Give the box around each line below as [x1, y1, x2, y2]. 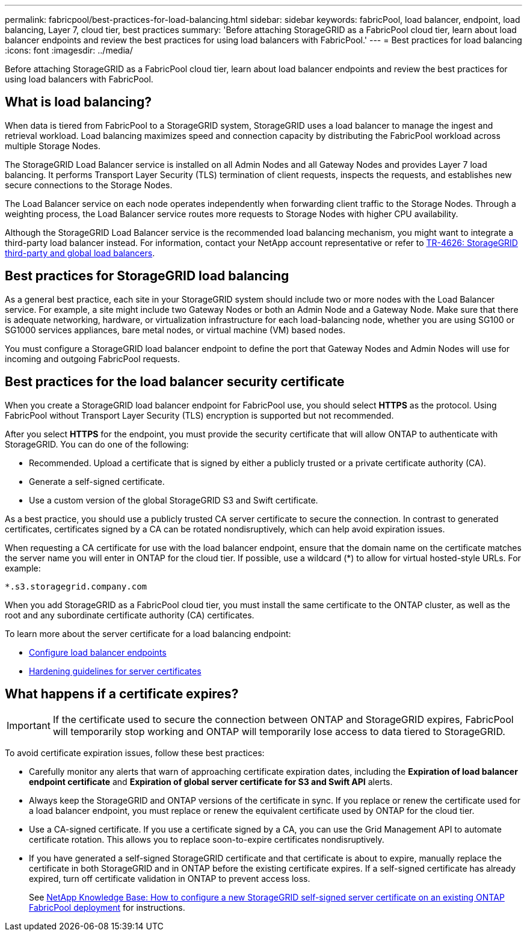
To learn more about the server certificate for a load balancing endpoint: [5, 628, 291, 639]
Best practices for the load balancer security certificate [5, 374, 345, 390]
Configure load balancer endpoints [29, 647, 167, 657]
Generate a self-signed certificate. [29, 476, 165, 487]
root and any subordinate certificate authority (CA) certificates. [5, 609, 254, 620]
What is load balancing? [5, 94, 152, 110]
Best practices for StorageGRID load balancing [5, 268, 289, 284]
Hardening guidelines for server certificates [29, 665, 202, 676]
